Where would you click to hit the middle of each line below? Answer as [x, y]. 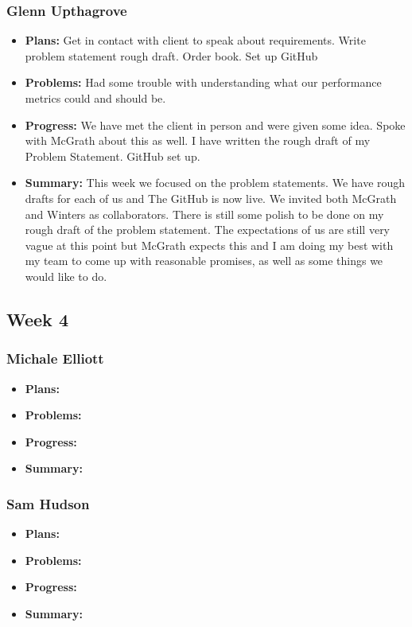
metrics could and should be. [95, 98]
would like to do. [66, 276]
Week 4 [37, 319]
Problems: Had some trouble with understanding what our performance [203, 82]
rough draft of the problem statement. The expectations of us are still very [208, 230]
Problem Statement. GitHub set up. [113, 156]
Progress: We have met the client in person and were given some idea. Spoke [215, 125]
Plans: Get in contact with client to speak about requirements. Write [195, 40]
